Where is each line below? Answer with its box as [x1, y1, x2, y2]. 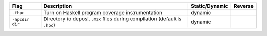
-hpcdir [12, 17, 30, 22]
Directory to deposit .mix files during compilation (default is [44, 16, 182, 22]
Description [44, 3, 72, 9]
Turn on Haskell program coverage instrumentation [44, 9, 163, 16]
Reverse [233, 3, 254, 9]
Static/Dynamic [191, 3, 228, 9]
